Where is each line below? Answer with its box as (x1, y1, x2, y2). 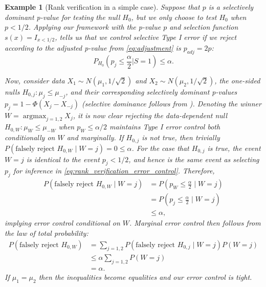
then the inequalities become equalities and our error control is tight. (38, 272, 252, 282)
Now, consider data (5, 75, 65, 86)
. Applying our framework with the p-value (28, 21, 161, 32)
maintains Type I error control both (109, 121, 220, 132)
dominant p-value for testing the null (5, 11, 120, 22)
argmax (23, 112, 47, 120)
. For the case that (131, 142, 189, 153)
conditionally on (5, 132, 55, 143)
